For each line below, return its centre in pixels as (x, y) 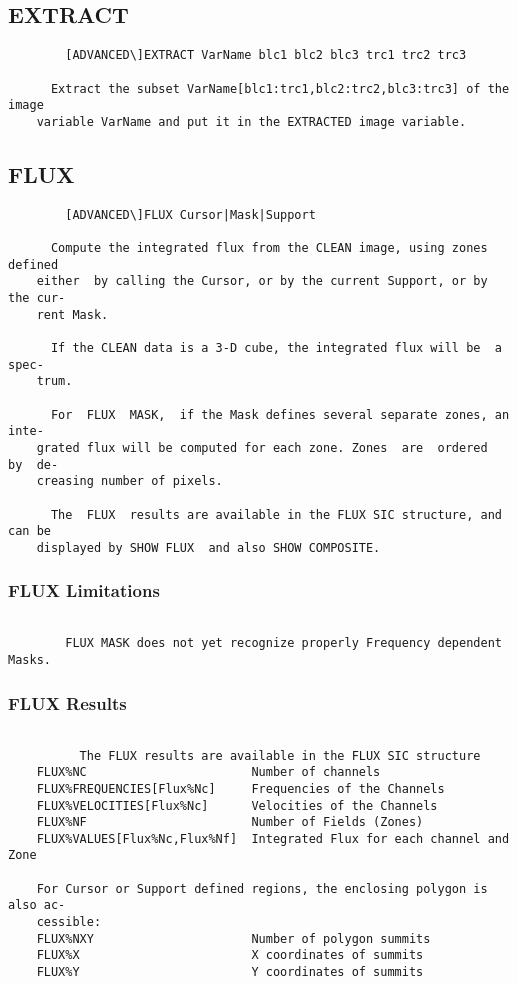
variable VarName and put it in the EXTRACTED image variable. (251, 121)
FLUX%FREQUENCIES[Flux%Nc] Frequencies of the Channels (240, 788)
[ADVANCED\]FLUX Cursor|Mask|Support (190, 214)
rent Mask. (72, 314)
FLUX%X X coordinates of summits (230, 955)
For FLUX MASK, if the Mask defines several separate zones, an (280, 414)
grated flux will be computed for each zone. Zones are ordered (262, 447)
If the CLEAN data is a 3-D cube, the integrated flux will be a (276, 347)
